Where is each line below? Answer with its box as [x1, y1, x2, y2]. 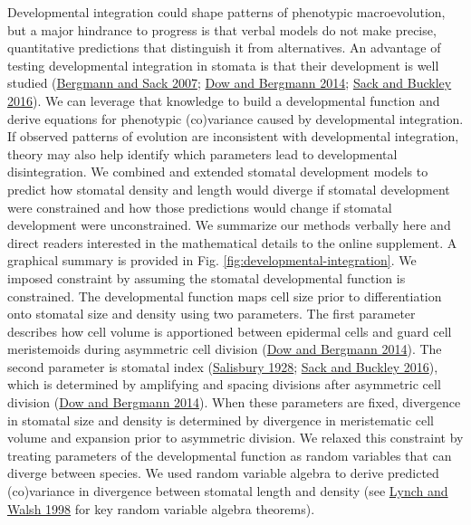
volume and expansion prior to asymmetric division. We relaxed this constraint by [7, 428, 464, 447]
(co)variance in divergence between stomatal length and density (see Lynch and [7, 482, 448, 501]
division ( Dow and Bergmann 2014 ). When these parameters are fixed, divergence [7, 393, 461, 412]
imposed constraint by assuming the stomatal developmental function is [7, 268, 406, 287]
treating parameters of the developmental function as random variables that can [7, 445, 452, 464]
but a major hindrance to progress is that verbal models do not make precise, [7, 20, 437, 39]
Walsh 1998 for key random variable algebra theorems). [7, 499, 315, 518]
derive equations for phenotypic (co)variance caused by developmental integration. [7, 109, 464, 128]
